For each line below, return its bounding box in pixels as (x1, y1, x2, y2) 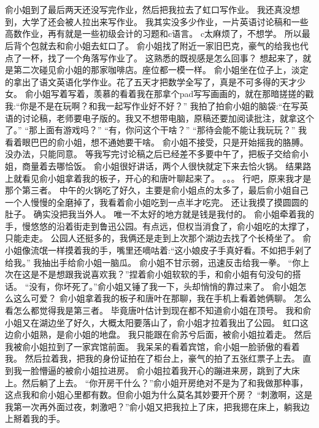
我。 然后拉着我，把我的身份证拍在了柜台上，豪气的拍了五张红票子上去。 (5, 352, 300, 365)
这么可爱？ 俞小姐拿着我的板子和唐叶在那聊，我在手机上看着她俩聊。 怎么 (13, 292, 312, 305)
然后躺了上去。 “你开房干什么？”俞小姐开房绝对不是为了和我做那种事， (21, 376, 308, 389)
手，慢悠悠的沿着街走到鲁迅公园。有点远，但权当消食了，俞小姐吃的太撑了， (5, 219, 314, 232)
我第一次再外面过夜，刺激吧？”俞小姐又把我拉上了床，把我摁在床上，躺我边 (5, 400, 310, 413)
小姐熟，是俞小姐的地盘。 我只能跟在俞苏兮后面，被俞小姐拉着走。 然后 (21, 328, 312, 341)
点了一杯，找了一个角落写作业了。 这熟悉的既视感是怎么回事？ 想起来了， (5, 51, 303, 64)
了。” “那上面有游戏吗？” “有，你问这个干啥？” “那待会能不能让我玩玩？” (5, 123, 296, 136)
